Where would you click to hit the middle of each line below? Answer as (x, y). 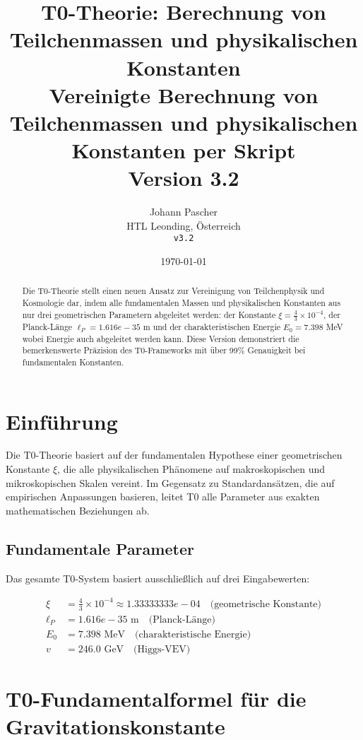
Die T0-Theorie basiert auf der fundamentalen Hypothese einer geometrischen (174, 455)
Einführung (62, 421)
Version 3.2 (184, 178)
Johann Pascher (184, 212)
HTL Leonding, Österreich (184, 225)
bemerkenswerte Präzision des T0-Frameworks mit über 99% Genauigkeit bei (164, 350)
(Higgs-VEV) (162, 649)
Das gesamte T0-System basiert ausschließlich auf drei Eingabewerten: (158, 578)
